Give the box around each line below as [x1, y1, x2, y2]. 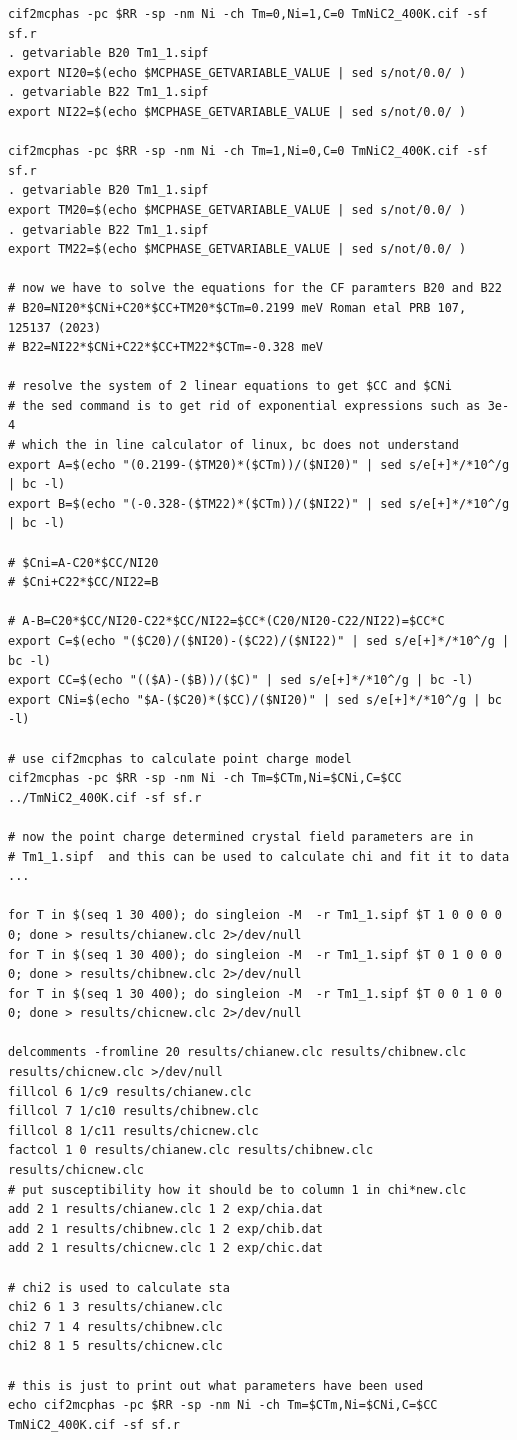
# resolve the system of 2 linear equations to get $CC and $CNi [8, 379, 452, 394]
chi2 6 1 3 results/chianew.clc [8, 1300, 223, 1315]
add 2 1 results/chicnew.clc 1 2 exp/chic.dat [8, 1241, 323, 1256]
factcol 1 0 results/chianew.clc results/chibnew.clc [8, 1143, 374, 1158]
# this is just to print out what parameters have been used [8, 1378, 424, 1393]
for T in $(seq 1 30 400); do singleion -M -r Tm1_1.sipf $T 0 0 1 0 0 [8, 986, 502, 1001]
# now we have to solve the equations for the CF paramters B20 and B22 [8, 281, 502, 296]
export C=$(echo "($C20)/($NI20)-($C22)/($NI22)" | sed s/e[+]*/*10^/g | [8, 634, 510, 648]
